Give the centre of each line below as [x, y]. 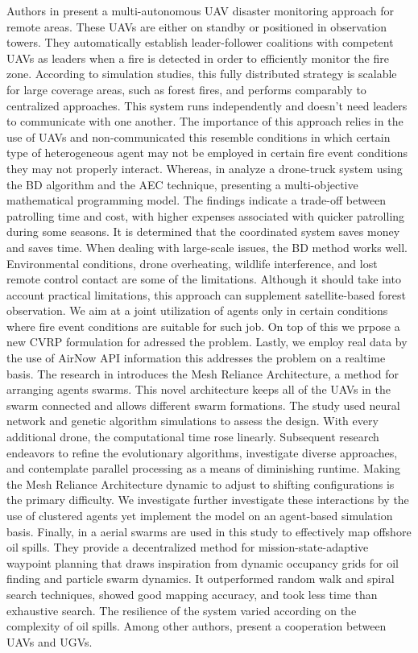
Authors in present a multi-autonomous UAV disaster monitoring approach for [200, 10]
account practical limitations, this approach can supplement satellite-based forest [207, 294]
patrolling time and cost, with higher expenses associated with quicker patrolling [206, 215]
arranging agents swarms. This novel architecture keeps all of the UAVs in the [199, 389]
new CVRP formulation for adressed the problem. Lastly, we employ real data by [207, 342]
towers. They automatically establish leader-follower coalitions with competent [200, 42]
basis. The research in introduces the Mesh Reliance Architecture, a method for [203, 373]
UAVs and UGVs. [50, 641]
